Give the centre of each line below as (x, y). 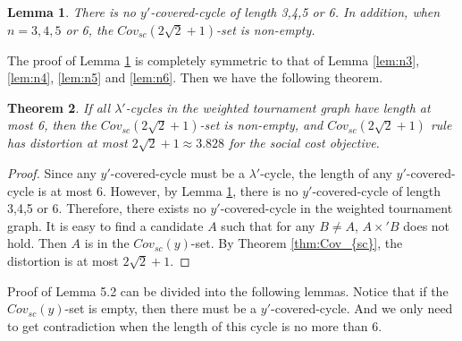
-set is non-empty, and (261, 125)
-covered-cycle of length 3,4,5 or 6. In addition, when (295, 12)
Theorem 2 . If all (59, 107)
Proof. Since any (52, 172)
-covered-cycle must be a (177, 172)
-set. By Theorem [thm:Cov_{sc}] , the (297, 243)
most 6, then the (52, 125)
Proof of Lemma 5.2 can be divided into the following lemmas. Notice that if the (228, 290)
